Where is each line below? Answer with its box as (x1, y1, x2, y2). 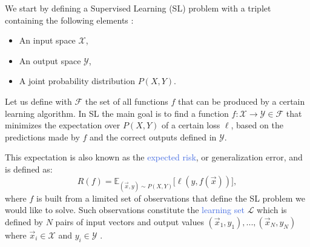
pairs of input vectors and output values (55, 215, 204, 228)
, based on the (231, 119, 283, 131)
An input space (19, 34, 76, 47)
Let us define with (5, 94, 72, 107)
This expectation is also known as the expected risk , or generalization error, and (5, 151, 303, 163)
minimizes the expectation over (5, 119, 120, 131)
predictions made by (5, 130, 80, 143)
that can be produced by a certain (177, 94, 305, 107)
